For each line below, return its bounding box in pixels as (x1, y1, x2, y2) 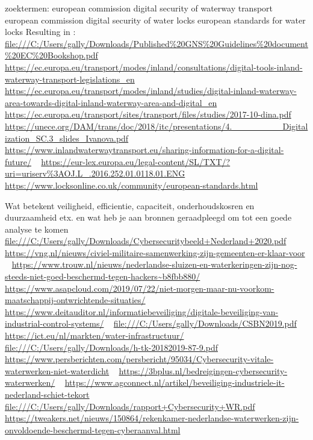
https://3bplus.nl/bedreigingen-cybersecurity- (119, 364, 288, 377)
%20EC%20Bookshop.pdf (5, 49, 98, 61)
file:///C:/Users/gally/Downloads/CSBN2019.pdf (113, 317, 297, 330)
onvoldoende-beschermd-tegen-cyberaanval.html (5, 423, 181, 436)
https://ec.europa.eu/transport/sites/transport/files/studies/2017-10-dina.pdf (5, 108, 291, 121)
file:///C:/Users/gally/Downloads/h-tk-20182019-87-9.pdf (5, 341, 218, 353)
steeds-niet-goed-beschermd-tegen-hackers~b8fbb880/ (5, 270, 200, 283)
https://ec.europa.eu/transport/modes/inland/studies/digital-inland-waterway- (5, 84, 297, 97)
